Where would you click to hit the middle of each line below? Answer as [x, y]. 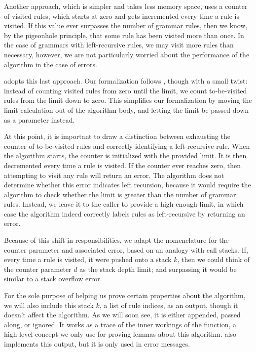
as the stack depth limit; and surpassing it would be [158, 269]
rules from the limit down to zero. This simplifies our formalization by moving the [128, 100]
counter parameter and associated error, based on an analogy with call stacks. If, [126, 249]
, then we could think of [214, 259]
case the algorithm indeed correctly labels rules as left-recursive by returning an [125, 213]
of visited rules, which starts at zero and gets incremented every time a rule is [122, 16]
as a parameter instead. [39, 119]
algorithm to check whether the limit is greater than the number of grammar [120, 194]
